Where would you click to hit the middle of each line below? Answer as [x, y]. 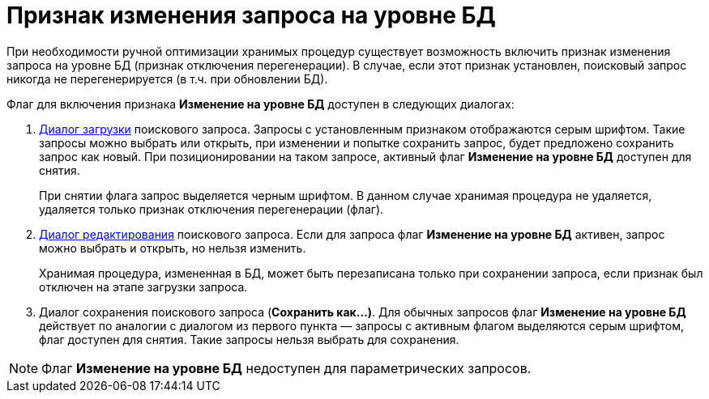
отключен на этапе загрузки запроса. [143, 287]
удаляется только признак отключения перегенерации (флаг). [211, 209]
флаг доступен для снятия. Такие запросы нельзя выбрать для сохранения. [249, 339]
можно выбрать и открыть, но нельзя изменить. [173, 248]
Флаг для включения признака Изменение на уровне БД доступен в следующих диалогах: [261, 104]
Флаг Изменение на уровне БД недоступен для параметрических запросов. [286, 368]
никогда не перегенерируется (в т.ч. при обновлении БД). [167, 79]
